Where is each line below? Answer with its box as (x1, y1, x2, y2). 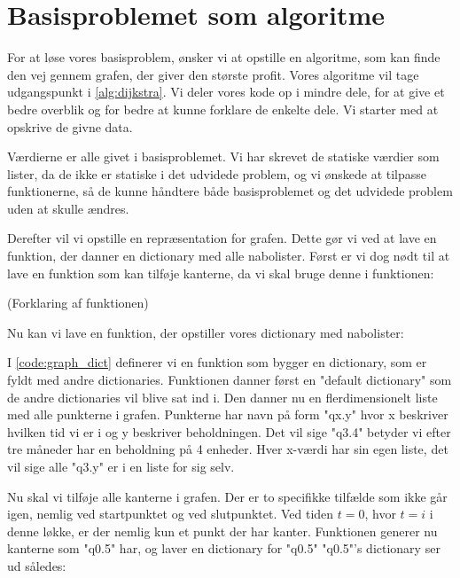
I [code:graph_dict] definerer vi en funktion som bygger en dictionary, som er (7, 353, 427, 371)
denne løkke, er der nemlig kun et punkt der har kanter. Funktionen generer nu (7, 521, 438, 540)
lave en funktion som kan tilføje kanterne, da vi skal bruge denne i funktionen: (7, 263, 434, 282)
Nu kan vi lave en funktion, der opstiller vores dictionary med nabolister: (7, 323, 404, 341)
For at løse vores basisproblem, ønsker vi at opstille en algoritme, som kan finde (7, 48, 441, 66)
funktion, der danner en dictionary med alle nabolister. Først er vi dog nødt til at (7, 246, 450, 265)
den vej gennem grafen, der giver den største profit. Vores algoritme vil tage (7, 65, 419, 83)
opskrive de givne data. (7, 117, 133, 136)
